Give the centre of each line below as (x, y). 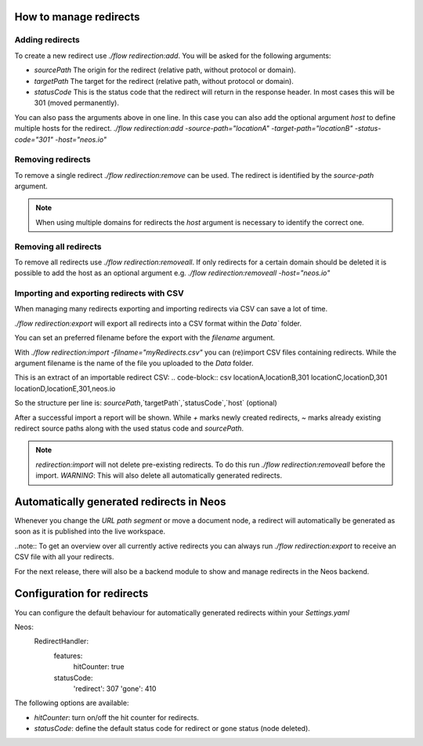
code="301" (34, 139)
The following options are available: (72, 703)
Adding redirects (47, 40)
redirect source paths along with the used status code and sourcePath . (129, 428)
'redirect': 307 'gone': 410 (115, 688)
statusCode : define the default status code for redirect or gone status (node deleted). (172, 729)
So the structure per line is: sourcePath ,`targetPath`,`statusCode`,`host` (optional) (146, 403)
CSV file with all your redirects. (64, 557)
